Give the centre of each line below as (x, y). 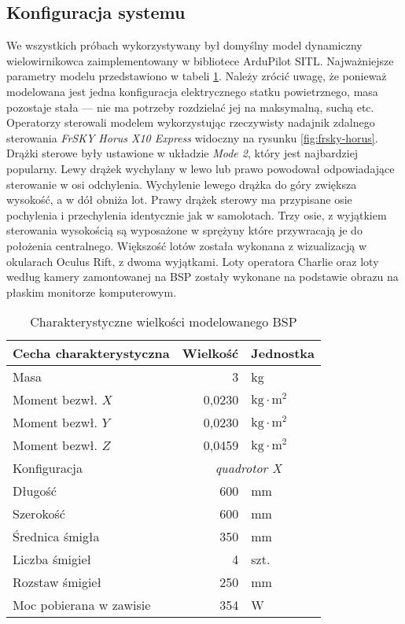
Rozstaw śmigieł (57, 582)
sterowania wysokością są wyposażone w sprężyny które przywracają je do (184, 230)
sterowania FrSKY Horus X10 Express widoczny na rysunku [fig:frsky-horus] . (192, 137)
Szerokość (39, 514)
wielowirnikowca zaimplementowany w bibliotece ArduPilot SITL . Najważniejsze (200, 60)
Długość (35, 491)
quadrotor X (248, 468)
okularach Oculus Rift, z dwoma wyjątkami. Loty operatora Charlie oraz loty (193, 261)
